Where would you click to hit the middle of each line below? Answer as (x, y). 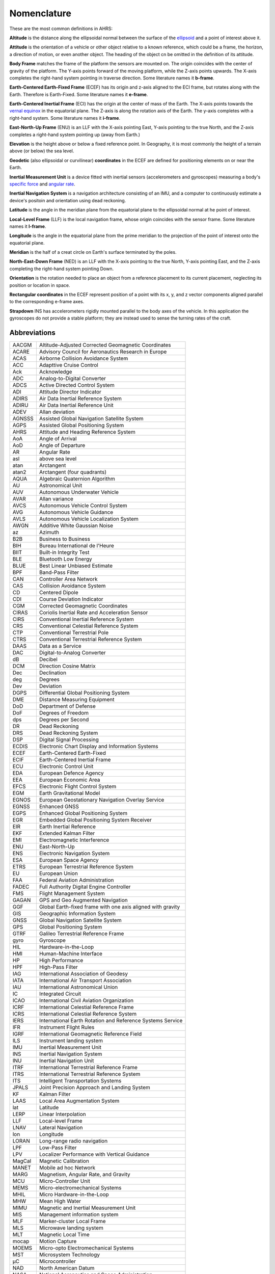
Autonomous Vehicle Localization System (89, 519)
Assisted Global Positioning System (81, 426)
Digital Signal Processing (69, 740)
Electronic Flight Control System (78, 786)
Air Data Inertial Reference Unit (76, 405)
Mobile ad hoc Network (67, 1168)
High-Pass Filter (59, 967)
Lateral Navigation (61, 1128)
